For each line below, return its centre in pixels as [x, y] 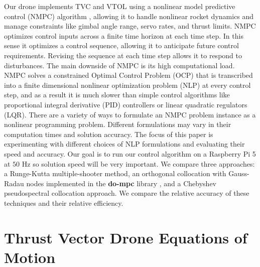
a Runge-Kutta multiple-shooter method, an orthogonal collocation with [115, 173]
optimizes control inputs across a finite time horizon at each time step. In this [124, 35]
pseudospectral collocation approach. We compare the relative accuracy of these [127, 193]
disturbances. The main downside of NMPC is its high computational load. [119, 65]
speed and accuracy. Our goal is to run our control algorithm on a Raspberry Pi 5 [130, 153]
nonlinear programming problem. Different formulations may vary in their [118, 124]
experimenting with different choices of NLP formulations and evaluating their [124, 144]
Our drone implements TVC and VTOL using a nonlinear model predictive [120, 6]
